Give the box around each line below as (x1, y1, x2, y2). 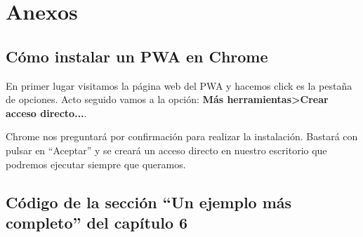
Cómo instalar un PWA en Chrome (6, 45, 268, 67)
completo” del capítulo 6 (6, 211, 188, 233)
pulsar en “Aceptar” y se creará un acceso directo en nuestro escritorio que (6, 142, 327, 157)
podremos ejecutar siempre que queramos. (6, 156, 186, 171)
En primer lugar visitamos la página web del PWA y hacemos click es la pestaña (6, 78, 352, 93)
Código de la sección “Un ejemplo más (6, 191, 292, 212)
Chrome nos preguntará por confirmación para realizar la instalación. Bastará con (6, 129, 358, 144)
